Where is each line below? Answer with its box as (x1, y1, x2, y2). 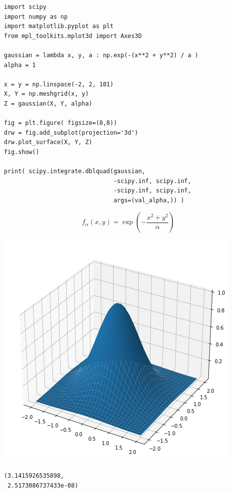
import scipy (4, 3, 46, 10)
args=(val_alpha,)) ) (113, 196, 185, 204)
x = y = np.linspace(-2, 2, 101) (4, 80, 114, 88)
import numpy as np (4, 13, 68, 20)
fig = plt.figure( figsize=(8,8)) (4, 119, 117, 127)
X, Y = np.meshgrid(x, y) (4, 90, 89, 98)
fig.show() (4, 148, 39, 155)
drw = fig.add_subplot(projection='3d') (4, 129, 139, 136)
